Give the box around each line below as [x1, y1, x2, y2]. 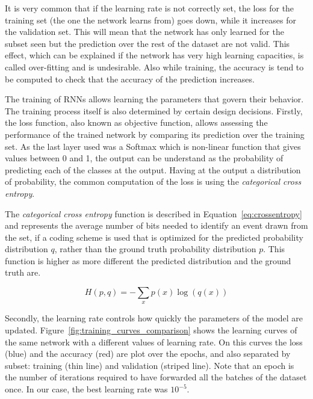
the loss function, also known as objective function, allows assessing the [5, 116, 268, 129]
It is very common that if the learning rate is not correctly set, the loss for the [5, 2, 294, 14]
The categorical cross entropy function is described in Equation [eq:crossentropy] [5, 207, 302, 220]
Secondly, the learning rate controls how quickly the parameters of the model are [5, 312, 303, 324]
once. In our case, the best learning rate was [5, 383, 168, 395]
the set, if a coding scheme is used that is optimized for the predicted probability [5, 230, 303, 243]
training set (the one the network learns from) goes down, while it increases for [5, 13, 296, 26]
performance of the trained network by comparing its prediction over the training [5, 128, 305, 140]
